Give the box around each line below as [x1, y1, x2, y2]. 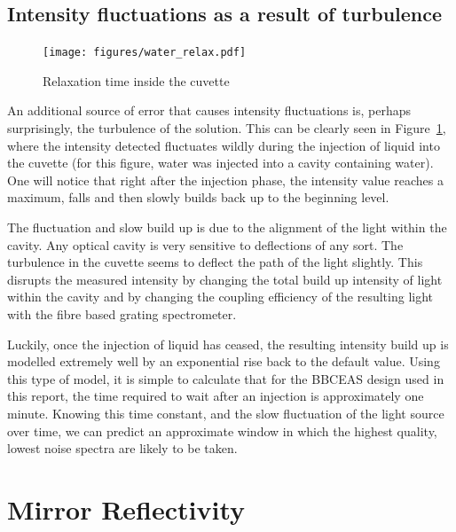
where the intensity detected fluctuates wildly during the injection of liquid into [7, 136, 440, 154]
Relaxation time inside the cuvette [43, 71, 230, 90]
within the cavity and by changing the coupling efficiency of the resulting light [7, 287, 434, 306]
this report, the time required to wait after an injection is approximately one [7, 387, 424, 405]
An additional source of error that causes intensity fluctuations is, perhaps [7, 101, 411, 120]
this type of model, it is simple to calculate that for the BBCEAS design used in [7, 369, 444, 387]
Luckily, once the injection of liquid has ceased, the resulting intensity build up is [7, 334, 449, 353]
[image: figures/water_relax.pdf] [43, 46, 247, 59]
